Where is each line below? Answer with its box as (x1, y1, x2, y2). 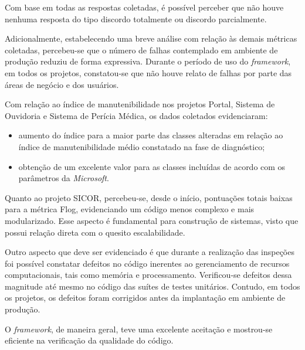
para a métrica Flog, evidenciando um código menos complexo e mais (5, 203, 255, 215)
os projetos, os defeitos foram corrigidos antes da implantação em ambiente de (5, 291, 286, 304)
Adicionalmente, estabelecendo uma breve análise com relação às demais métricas (5, 32, 297, 45)
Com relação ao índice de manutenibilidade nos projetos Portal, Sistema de (5, 98, 275, 110)
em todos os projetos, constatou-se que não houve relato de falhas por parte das (5, 66, 292, 79)
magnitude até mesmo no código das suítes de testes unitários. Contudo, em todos (5, 280, 300, 292)
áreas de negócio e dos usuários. (5, 78, 119, 90)
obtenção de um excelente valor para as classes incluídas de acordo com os (18, 160, 286, 172)
